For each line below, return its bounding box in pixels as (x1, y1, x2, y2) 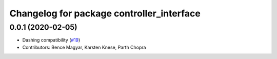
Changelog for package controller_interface (9, 8, 201, 19)
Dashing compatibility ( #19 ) (22, 37, 81, 43)
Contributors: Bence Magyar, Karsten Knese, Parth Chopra (22, 44, 146, 50)
